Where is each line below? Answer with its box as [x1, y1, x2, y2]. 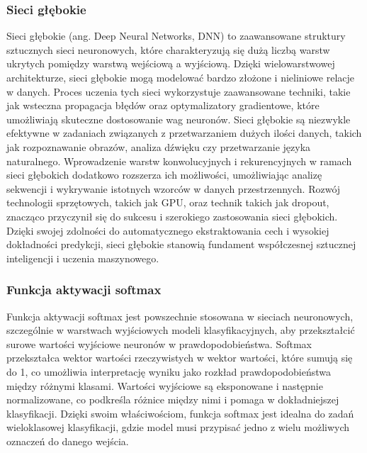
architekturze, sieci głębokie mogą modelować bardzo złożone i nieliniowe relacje [6, 70, 355, 84]
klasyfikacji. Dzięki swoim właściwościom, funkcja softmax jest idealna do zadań [6, 406, 354, 420]
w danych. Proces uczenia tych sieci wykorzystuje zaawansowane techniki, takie [6, 84, 351, 99]
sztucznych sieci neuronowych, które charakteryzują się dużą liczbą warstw [6, 42, 330, 57]
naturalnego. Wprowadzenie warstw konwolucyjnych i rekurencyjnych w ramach [6, 153, 352, 168]
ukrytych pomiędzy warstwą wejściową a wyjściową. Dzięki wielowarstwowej [6, 56, 335, 71]
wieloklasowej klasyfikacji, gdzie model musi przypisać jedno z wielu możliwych [6, 420, 350, 435]
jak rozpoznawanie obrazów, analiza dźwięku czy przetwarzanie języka [6, 139, 311, 154]
